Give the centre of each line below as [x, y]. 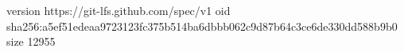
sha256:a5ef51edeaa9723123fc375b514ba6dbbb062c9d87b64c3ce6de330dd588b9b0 [202, 26]
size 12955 [31, 41]
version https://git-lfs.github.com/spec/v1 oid [118, 10]
